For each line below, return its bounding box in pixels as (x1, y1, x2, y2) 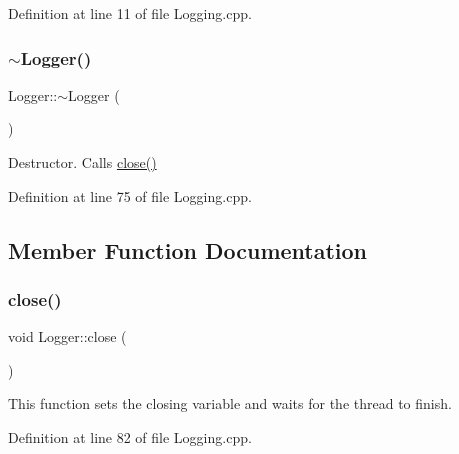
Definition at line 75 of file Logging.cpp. (8, 185, 252, 206)
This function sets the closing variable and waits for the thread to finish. (8, 393, 452, 414)
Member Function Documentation (8, 234, 368, 265)
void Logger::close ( (8, 326, 127, 347)
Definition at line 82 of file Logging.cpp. (8, 426, 252, 447)
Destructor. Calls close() (8, 152, 157, 172)
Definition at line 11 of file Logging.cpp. (8, 3, 252, 23)
